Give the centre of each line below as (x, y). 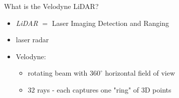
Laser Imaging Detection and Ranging (110, 23)
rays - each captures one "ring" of (88, 89)
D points (158, 89)
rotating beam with (58, 73)
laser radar (32, 40)
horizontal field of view (140, 73)
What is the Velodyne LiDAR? (51, 6)
